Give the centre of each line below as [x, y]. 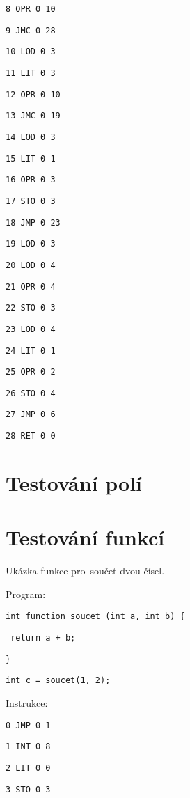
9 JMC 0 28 [31, 30]
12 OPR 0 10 [33, 94]
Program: [26, 594]
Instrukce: [27, 703]
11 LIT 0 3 [31, 73]
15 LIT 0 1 [31, 158]
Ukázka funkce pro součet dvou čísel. [85, 571]
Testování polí [74, 482]
